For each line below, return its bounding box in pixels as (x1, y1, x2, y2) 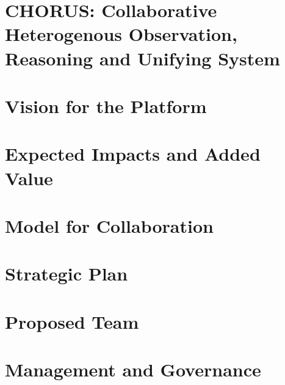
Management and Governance (5, 357, 261, 381)
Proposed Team (5, 309, 139, 334)
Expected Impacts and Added (5, 141, 261, 166)
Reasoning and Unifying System (5, 45, 280, 70)
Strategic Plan (5, 261, 128, 286)
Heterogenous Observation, (5, 21, 237, 46)
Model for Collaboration (5, 213, 214, 238)
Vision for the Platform (5, 93, 207, 118)
